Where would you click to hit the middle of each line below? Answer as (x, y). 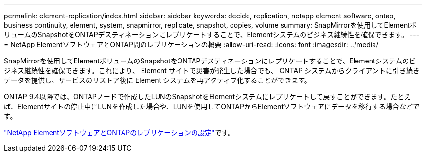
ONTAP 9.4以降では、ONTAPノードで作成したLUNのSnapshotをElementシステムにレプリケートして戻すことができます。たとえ (207, 97)
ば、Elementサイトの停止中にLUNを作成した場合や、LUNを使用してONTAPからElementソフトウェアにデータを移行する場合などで (212, 106)
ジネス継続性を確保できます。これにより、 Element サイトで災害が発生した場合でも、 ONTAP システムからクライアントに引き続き (212, 70)
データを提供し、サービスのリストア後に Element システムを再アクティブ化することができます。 (158, 80)
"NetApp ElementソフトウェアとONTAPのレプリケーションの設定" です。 (119, 133)
